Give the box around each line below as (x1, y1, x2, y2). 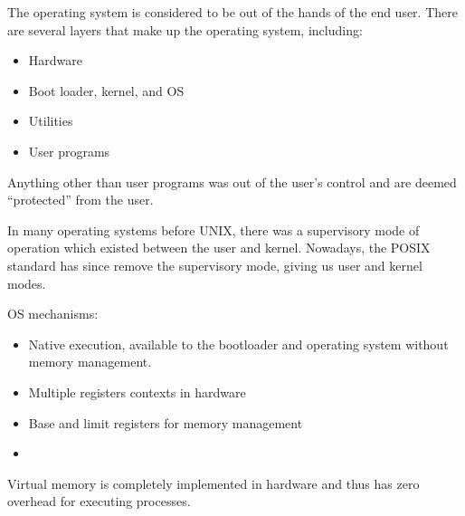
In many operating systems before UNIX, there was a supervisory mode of (7, 220, 420, 239)
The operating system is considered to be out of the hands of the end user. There (7, 3, 458, 21)
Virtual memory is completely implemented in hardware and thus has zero (7, 473, 420, 492)
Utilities (28, 111, 73, 130)
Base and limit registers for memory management (28, 413, 303, 432)
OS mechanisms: (7, 304, 99, 323)
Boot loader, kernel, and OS (28, 81, 185, 100)
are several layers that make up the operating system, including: (7, 20, 363, 39)
